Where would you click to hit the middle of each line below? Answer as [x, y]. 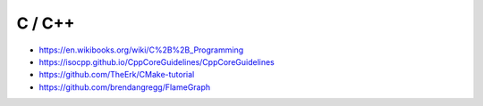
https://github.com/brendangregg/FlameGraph [125, 87]
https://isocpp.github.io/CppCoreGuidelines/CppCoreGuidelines [157, 61]
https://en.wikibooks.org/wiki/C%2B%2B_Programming [141, 50]
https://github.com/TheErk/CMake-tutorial [117, 75]
